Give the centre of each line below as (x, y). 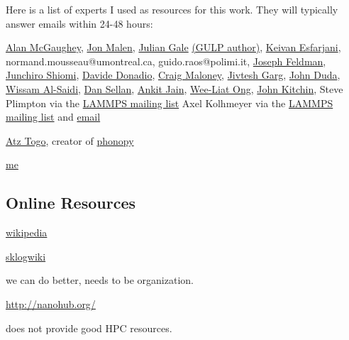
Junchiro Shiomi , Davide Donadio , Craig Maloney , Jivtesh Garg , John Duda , (173, 75)
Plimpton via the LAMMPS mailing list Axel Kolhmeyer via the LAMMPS (170, 103)
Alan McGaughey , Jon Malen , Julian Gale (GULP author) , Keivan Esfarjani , (173, 47)
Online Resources (71, 203)
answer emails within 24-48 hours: (79, 23)
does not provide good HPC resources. (89, 328)
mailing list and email (53, 117)
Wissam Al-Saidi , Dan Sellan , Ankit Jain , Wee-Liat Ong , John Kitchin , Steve (174, 88)
